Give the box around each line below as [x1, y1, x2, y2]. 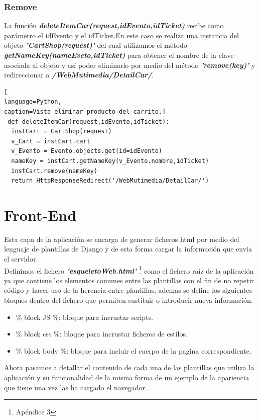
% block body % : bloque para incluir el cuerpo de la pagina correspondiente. [16, 345, 251, 356]
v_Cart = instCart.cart [11, 137, 90, 145]
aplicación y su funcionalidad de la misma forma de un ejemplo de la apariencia [4, 372, 249, 383]
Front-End [4, 204, 77, 225]
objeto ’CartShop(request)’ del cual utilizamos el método [4, 40, 187, 50]
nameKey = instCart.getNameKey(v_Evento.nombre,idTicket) [11, 157, 209, 164]
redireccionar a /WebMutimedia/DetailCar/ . [4, 69, 154, 80]
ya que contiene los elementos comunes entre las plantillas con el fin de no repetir [4, 275, 254, 285]
